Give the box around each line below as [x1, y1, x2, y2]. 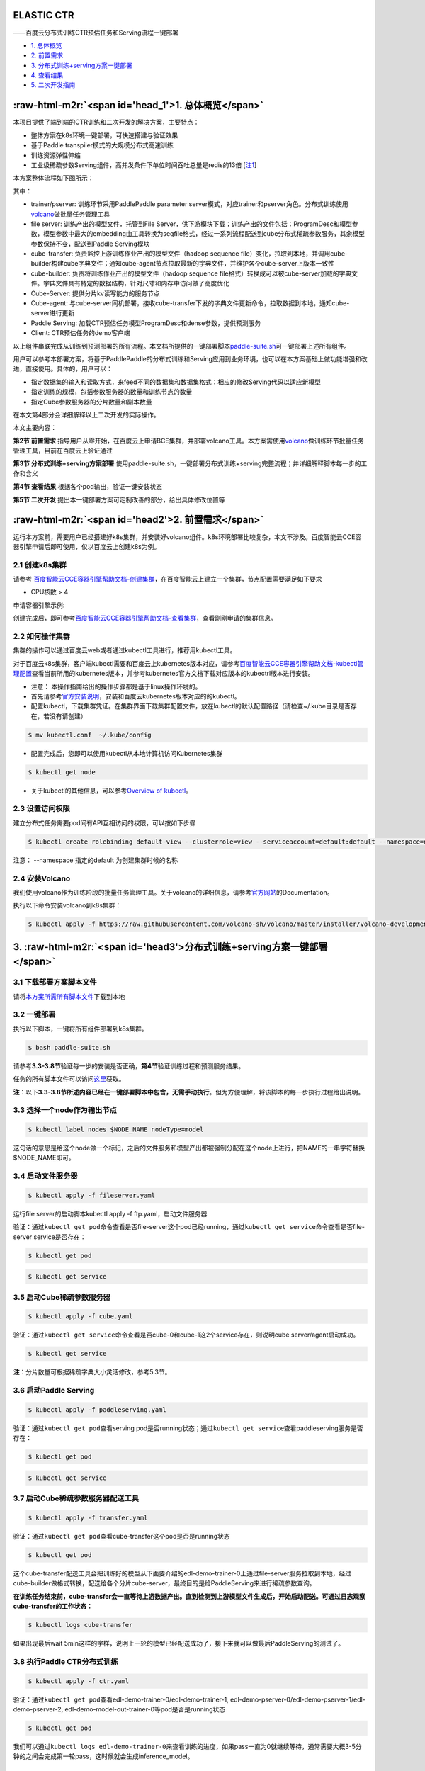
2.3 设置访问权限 [13, 804, 70, 814]
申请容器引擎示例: [13, 601, 65, 609]
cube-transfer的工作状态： [13, 1602, 93, 1611]
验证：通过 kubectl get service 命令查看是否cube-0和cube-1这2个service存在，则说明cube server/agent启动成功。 [13, 1330, 360, 1339]
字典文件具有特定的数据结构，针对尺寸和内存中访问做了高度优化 [42, 279, 229, 288]
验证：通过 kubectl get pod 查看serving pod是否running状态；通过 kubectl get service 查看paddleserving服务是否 [13, 1424, 364, 1432]
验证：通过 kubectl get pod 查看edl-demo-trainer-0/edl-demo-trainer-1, [13, 1695, 229, 1704]
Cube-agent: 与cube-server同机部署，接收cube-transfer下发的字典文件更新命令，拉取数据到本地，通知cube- [30, 299, 350, 307]
